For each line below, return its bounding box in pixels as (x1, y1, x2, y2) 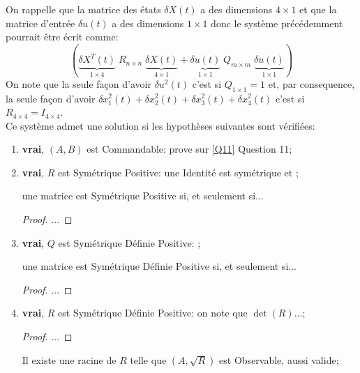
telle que (130, 352, 167, 367)
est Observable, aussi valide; (219, 352, 339, 367)
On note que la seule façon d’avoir (6, 76, 151, 91)
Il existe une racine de (22, 352, 117, 367)
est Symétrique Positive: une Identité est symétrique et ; (58, 165, 299, 179)
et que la (299, 2, 337, 16)
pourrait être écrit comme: (6, 29, 119, 44)
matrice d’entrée (6, 15, 75, 30)
